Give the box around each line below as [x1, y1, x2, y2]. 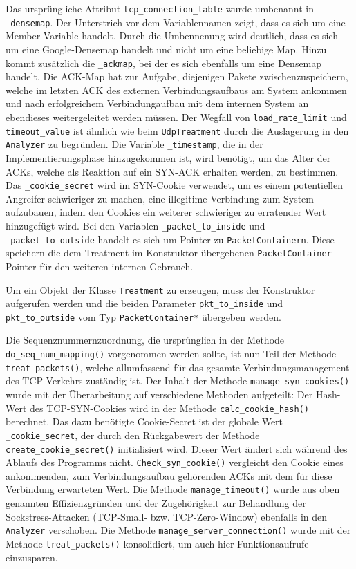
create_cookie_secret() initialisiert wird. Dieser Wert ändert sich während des [6, 441, 348, 456]
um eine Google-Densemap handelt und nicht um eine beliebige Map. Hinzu [6, 41, 327, 56]
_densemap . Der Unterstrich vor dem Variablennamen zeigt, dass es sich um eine [6, 15, 346, 29]
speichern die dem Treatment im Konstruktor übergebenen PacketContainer [6, 245, 332, 260]
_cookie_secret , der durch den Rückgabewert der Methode [6, 427, 260, 442]
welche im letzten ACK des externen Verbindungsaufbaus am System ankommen [6, 82, 347, 97]
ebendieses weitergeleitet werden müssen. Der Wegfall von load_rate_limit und [6, 109, 347, 124]
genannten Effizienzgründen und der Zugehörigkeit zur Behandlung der [6, 496, 306, 510]
